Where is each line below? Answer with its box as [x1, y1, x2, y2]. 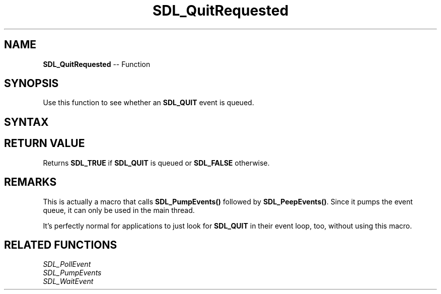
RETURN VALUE [4, 137, 85, 150]
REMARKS [4, 176, 57, 189]
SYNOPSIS [4, 77, 59, 90]
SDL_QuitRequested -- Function [43, 59, 151, 68]
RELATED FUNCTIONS [4, 238, 117, 251]
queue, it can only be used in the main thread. [43, 205, 195, 214]
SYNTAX [4, 115, 49, 128]
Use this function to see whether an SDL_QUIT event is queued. [43, 98, 254, 107]
